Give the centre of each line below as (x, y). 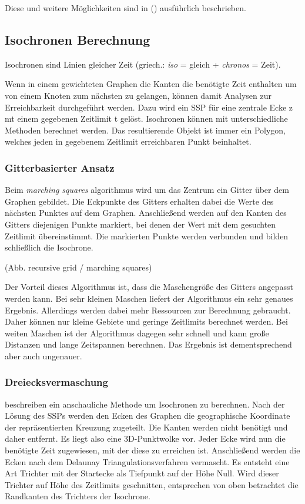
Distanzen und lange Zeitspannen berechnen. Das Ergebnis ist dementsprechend (148, 344)
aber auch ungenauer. (43, 356)
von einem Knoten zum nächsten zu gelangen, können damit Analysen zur (138, 95)
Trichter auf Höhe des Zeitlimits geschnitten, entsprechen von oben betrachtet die (152, 484)
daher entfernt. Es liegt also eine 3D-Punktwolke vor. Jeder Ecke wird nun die (145, 438)
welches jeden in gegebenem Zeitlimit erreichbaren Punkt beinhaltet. (128, 141)
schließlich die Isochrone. (49, 247)
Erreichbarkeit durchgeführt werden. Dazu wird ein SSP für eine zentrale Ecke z (149, 107)
